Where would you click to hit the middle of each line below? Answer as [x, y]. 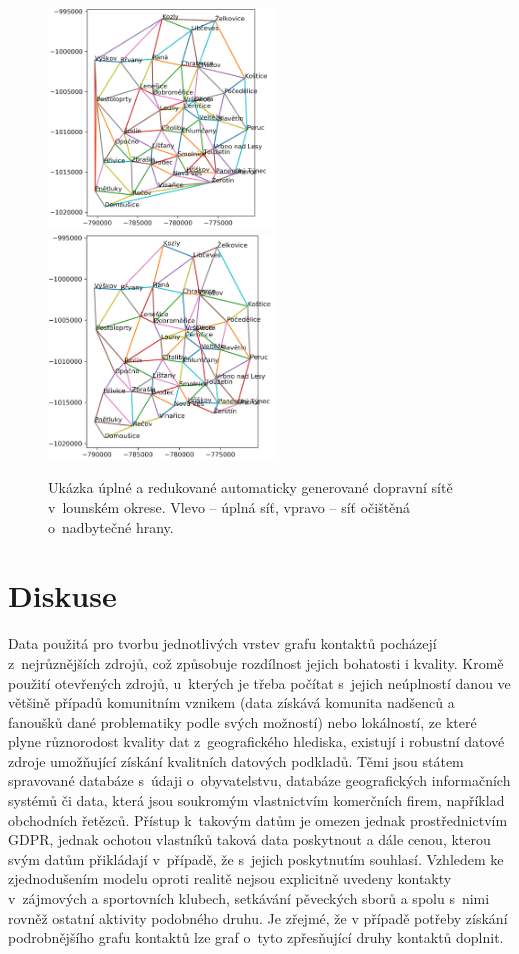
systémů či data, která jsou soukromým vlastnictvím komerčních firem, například [256, 800]
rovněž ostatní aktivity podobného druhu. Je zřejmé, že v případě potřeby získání [258, 917]
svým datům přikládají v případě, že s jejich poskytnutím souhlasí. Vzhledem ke [256, 858]
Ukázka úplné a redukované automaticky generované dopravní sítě [250, 487]
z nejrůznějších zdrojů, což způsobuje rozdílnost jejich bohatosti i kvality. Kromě [256, 662]
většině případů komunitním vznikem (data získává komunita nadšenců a [231, 702]
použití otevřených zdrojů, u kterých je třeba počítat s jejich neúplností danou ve [259, 682]
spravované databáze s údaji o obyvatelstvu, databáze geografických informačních [259, 780]
